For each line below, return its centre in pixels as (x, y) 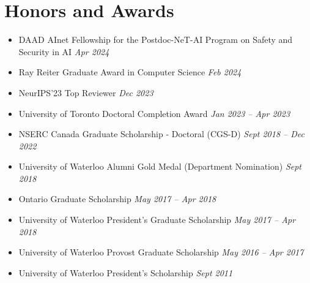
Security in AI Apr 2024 (64, 51)
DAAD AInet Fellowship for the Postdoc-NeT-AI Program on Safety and (156, 40)
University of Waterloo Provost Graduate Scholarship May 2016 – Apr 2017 (161, 252)
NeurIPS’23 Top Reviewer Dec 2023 (86, 92)
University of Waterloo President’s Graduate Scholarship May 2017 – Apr (157, 220)
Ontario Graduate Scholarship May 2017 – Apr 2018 (117, 199)
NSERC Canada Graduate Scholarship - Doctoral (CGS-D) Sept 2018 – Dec (161, 134)
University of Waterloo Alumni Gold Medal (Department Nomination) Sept (160, 166)
